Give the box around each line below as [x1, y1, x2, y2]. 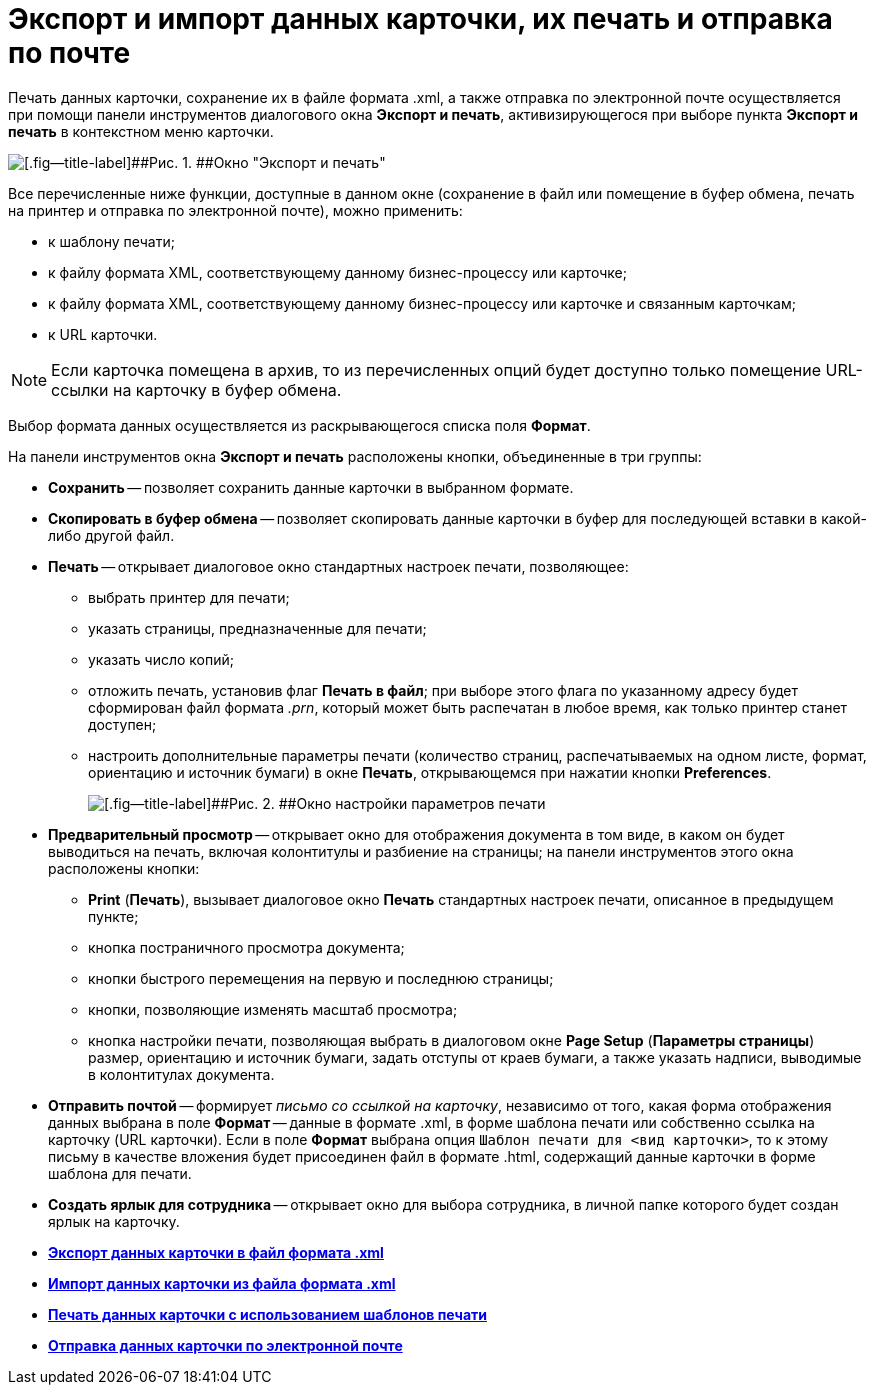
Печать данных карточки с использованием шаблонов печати [48, 1305, 487, 1323]
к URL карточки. [48, 325, 158, 343]
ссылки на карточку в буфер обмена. [51, 379, 342, 400]
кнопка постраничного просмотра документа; [88, 938, 405, 956]
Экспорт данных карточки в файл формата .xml [48, 1243, 384, 1261]
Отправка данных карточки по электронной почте [48, 1336, 403, 1354]
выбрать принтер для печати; [88, 588, 290, 606]
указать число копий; [88, 650, 235, 668]
